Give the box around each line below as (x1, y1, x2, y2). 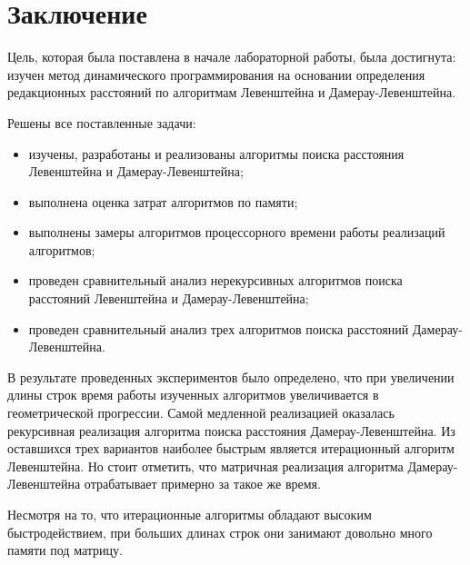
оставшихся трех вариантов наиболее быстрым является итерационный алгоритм (7, 439, 455, 458)
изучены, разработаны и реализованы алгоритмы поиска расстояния (28, 144, 405, 163)
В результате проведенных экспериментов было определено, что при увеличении (7, 367, 455, 386)
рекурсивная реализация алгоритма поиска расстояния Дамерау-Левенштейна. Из (7, 421, 455, 440)
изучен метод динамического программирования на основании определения (7, 64, 425, 84)
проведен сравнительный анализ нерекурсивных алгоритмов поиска (28, 271, 403, 290)
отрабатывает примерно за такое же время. (84, 474, 321, 493)
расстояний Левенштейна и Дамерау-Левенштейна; (28, 289, 309, 308)
